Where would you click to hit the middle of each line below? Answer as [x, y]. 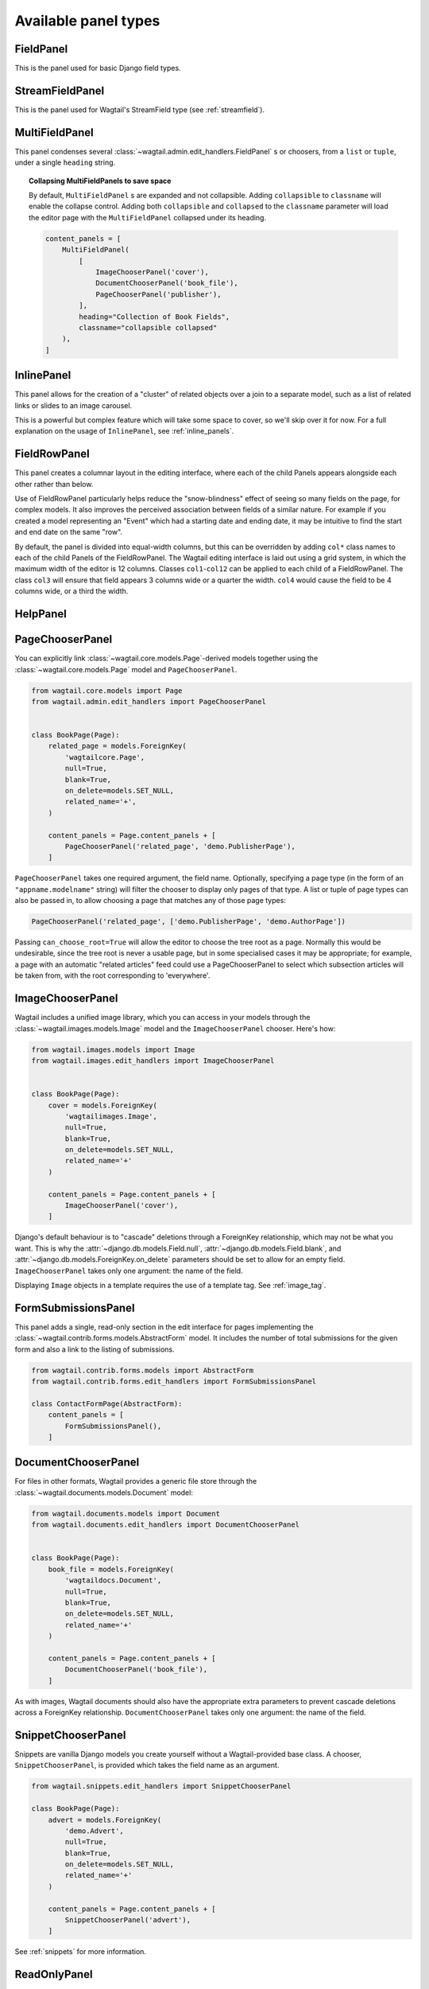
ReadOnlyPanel [54, 1974]
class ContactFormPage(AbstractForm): [107, 1403]
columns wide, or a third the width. [71, 591]
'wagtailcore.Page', [105, 757]
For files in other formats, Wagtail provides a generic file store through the [136, 1481]
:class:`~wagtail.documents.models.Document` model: [104, 1493]
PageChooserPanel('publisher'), [158, 294]
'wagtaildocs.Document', [113, 1580]
